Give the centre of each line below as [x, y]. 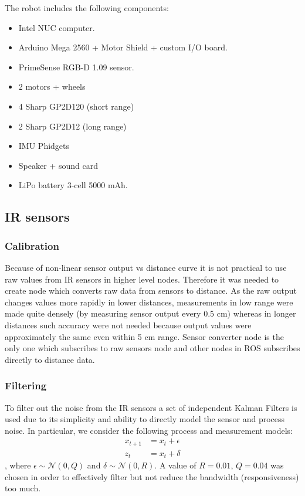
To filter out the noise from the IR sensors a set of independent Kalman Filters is [151, 407]
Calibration [32, 245]
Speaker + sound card [58, 165]
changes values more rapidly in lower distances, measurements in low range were [149, 302]
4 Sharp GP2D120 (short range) [76, 106]
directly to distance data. [50, 359]
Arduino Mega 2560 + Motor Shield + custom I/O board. [123, 47]
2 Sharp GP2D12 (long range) [72, 126]
